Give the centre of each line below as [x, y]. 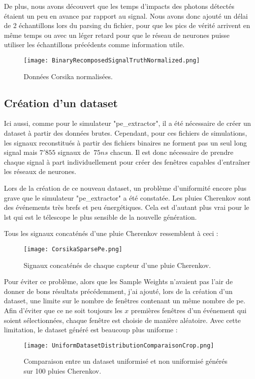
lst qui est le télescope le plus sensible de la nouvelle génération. [100, 217]
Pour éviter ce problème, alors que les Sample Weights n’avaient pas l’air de [118, 281]
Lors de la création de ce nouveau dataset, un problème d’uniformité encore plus [125, 188]
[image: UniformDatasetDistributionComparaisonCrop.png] [119, 345]
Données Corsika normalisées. [68, 76]
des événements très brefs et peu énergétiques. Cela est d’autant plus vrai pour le [127, 207]
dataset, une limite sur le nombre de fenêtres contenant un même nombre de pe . [125, 301]
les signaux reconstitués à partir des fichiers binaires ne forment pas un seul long [126, 142]
